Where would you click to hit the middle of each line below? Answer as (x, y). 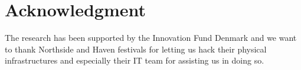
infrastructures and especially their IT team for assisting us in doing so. (135, 60)
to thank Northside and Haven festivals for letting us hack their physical (136, 49)
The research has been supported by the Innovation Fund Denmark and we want (151, 38)
